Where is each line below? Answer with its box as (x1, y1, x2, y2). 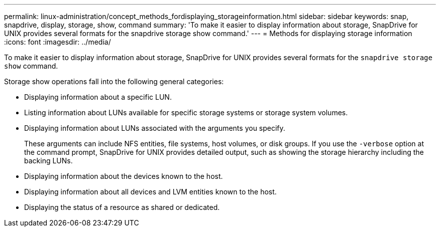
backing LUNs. (24, 156, 73, 165)
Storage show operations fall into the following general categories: (4, 77, 224, 86)
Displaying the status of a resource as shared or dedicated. (24, 203, 220, 211)
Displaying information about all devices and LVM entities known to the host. (24, 187, 277, 196)
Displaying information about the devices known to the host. (24, 172, 223, 180)
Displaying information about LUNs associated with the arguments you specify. (24, 124, 285, 132)
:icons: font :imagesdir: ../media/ (4, 38, 111, 46)
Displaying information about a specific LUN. (24, 93, 172, 101)
